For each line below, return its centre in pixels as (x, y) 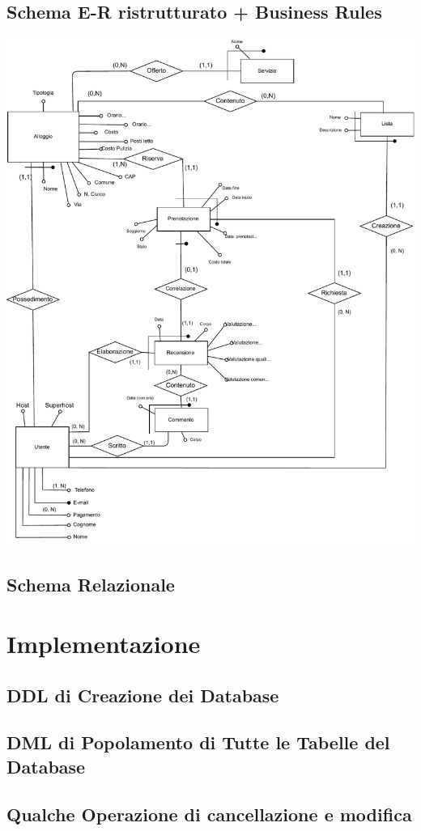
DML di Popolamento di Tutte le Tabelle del (198, 742)
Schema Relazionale (91, 584)
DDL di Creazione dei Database (143, 695)
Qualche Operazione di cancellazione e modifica (209, 814)
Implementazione (104, 644)
